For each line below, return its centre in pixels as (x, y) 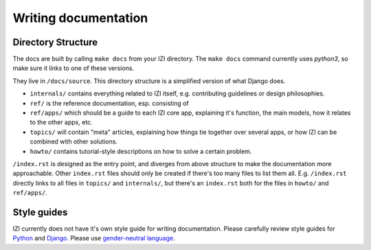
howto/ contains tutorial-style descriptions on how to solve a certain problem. (141, 151)
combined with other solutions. (74, 141)
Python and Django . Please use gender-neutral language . (94, 238)
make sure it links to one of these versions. (73, 68)
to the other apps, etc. (61, 122)
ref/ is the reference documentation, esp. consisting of (109, 103)
